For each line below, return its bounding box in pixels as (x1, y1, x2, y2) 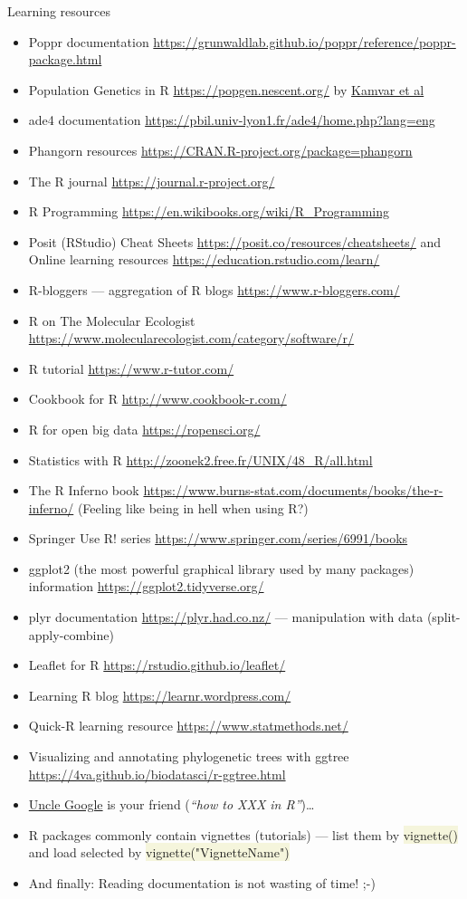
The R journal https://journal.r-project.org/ (28, 171, 275, 190)
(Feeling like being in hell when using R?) (77, 498, 309, 517)
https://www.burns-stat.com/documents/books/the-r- (143, 481, 443, 500)
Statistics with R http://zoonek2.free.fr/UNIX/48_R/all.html (28, 450, 373, 469)
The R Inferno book (28, 481, 139, 500)
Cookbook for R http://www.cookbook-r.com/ (28, 389, 287, 408)
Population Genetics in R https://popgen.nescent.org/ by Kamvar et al (28, 80, 424, 99)
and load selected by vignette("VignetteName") (28, 843, 290, 862)
